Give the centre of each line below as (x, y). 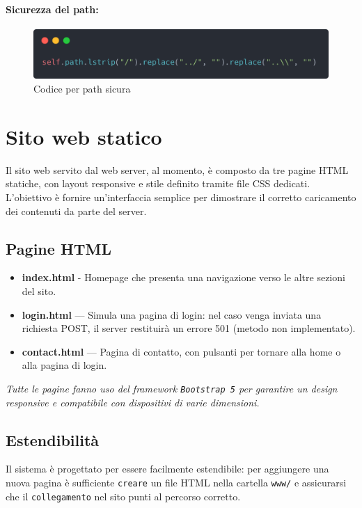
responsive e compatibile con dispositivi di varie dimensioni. (133, 402)
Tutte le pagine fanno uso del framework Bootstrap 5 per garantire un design (172, 388)
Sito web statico (84, 136)
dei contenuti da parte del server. (76, 211)
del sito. (39, 291)
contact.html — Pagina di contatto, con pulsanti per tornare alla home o (181, 351)
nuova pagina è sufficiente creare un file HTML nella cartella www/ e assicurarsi (176, 482)
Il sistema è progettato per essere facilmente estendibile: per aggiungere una (167, 469)
